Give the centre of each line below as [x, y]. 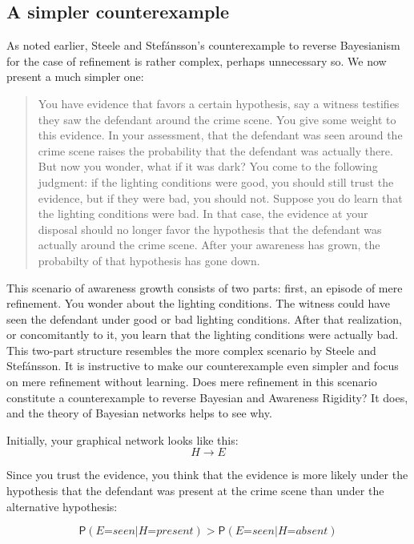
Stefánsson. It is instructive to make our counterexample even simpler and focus [203, 366]
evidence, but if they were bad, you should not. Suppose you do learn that [220, 197]
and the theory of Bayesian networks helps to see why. [139, 413]
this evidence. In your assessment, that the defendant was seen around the [220, 135]
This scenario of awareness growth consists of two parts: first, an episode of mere [205, 287]
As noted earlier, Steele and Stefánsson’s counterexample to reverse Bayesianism [203, 45]
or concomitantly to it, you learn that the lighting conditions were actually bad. [203, 334]
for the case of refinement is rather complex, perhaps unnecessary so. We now [197, 60]
